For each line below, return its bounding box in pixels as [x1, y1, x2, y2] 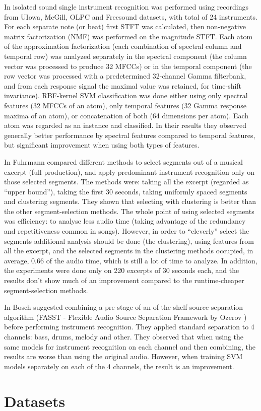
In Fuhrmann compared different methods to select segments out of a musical [4, 156, 243, 167]
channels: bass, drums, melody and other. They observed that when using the [4, 331, 244, 341]
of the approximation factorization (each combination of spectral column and [4, 41, 242, 51]
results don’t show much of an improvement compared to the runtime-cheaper [4, 275, 244, 286]
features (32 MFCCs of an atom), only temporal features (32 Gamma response [4, 100, 247, 110]
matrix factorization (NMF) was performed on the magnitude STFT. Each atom [4, 31, 253, 41]
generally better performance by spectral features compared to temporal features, [4, 129, 255, 140]
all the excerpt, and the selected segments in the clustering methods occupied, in [4, 245, 253, 256]
